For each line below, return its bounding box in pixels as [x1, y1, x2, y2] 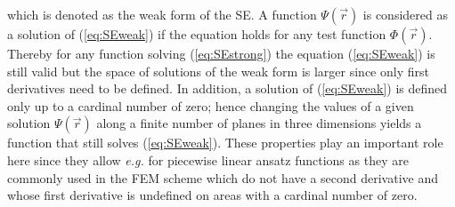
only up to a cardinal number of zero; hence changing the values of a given [7, 96, 414, 115]
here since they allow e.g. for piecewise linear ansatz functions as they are [7, 150, 409, 169]
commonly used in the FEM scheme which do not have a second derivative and [7, 168, 439, 187]
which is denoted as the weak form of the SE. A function [7, 5, 317, 23]
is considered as [362, 5, 448, 23]
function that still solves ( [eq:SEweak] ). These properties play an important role [7, 133, 443, 152]
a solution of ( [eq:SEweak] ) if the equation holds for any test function [7, 25, 386, 43]
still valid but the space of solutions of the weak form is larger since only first [7, 61, 429, 80]
